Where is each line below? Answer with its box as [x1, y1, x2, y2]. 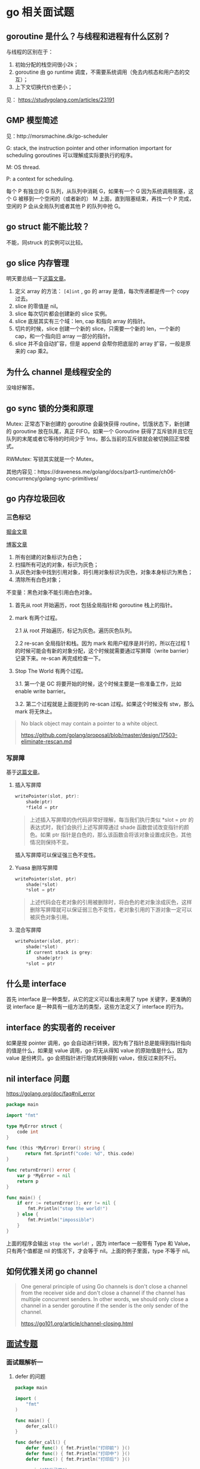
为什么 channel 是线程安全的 [6, 367, 112, 377]
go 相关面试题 [6, 5, 75, 19]
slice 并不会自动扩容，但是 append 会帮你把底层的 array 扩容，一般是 [14, 340, 186, 348]
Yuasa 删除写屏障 [14, 864, 59, 871]
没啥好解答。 [6, 384, 38, 391]
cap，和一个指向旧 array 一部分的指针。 [14, 333, 113, 340]
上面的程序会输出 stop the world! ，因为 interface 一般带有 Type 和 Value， [6, 1239, 194, 1247]
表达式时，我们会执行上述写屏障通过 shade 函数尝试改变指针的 [29, 824, 184, 831]
